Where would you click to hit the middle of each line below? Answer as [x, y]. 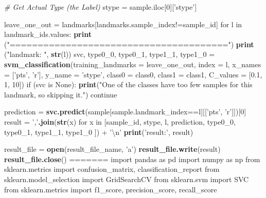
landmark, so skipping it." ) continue [61, 94]
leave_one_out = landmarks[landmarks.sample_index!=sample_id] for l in [123, 24]
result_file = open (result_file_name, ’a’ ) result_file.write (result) [112, 149]
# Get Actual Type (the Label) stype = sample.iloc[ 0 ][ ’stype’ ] [101, 7]
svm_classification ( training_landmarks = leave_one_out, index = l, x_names [133, 64]
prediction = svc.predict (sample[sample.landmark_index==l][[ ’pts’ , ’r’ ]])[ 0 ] [125, 112]
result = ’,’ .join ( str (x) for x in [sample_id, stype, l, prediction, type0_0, [120, 121]
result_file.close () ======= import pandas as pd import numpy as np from [132, 159]
